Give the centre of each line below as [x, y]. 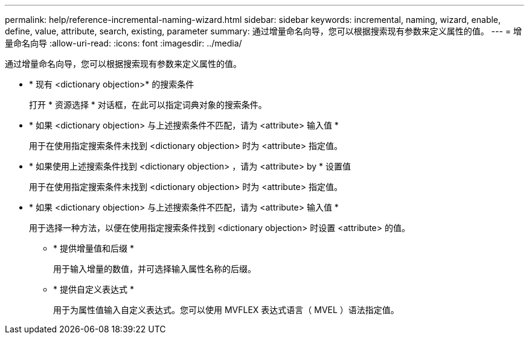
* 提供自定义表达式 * [94, 289]
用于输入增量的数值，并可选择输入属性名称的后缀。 [155, 269]
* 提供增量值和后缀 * [94, 248]
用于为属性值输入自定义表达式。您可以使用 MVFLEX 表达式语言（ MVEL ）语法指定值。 [226, 310]
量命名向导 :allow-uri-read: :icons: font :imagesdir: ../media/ [123, 43]
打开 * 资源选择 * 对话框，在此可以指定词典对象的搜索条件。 [148, 105]
